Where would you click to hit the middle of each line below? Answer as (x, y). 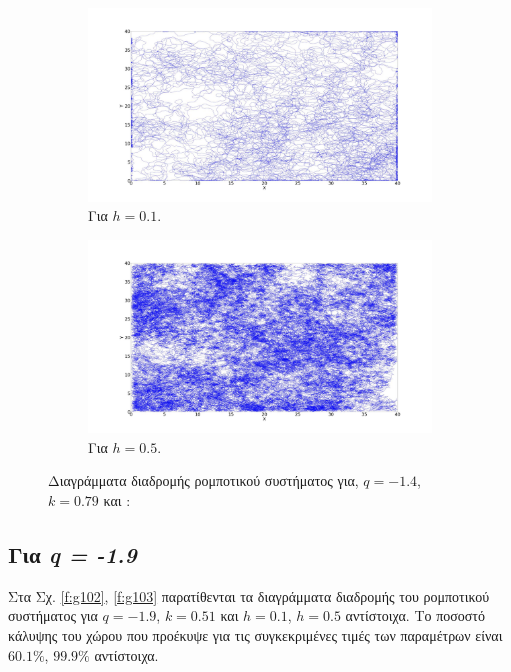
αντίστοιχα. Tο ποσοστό (415, 615)
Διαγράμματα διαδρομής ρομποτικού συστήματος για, (203, 480)
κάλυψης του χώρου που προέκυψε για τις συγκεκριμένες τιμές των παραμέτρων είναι (255, 634)
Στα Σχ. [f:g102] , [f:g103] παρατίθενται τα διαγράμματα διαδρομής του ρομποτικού (249, 595)
